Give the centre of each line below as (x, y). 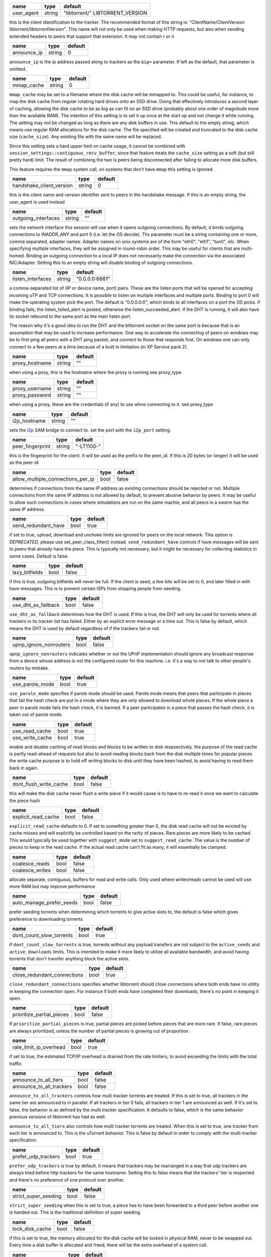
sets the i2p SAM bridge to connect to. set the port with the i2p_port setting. (90, 430)
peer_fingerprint (31, 446)
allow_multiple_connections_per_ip (53, 479)
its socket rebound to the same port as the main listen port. (70, 316)
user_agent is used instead (37, 202)
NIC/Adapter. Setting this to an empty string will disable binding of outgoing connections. (101, 262)
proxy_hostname (32, 363)
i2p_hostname (29, 421)
